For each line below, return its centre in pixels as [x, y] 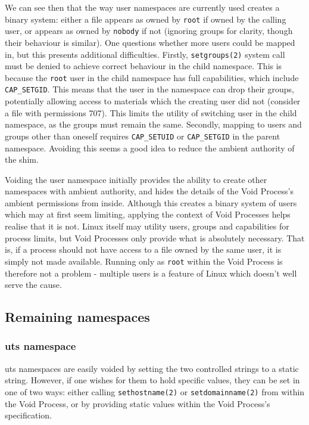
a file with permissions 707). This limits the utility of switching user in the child [151, 112]
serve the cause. [33, 285]
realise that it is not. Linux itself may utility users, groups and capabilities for [147, 226]
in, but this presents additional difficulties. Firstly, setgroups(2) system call [145, 54]
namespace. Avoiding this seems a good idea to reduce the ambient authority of [150, 148]
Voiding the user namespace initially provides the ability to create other [136, 179]
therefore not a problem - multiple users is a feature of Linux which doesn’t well [151, 273]
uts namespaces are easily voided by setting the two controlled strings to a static [152, 368]
